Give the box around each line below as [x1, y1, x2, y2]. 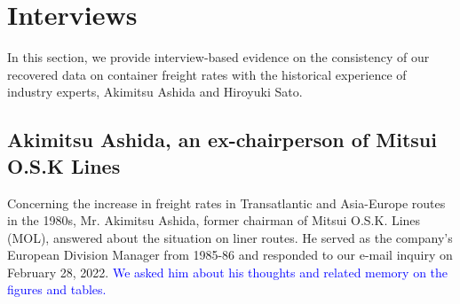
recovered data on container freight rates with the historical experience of [7, 65, 407, 83]
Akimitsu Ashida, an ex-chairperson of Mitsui [7, 126, 437, 153]
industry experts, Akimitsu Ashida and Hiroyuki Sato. [7, 82, 303, 101]
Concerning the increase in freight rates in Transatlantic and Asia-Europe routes [7, 193, 446, 212]
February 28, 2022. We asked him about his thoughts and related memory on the [7, 262, 448, 281]
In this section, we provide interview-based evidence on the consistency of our [7, 48, 430, 66]
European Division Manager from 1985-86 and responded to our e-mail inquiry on [7, 246, 453, 264]
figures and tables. [7, 280, 107, 299]
